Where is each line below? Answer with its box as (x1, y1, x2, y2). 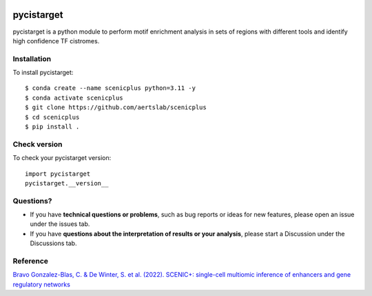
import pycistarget (25, 170, 91, 178)
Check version (12, 139, 63, 149)
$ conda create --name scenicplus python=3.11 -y (25, 84, 196, 92)
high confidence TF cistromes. (12, 36, 100, 45)
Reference (12, 256, 48, 266)
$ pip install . (25, 123, 80, 130)
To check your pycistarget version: (12, 154, 112, 162)
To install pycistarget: (12, 69, 74, 77)
